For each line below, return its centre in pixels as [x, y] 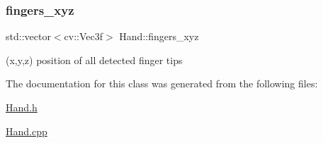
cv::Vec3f [84, 36]
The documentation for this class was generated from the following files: [162, 83]
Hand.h [22, 107]
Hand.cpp [27, 131]
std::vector [28, 36]
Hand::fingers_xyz [159, 36]
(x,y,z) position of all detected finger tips [94, 60]
